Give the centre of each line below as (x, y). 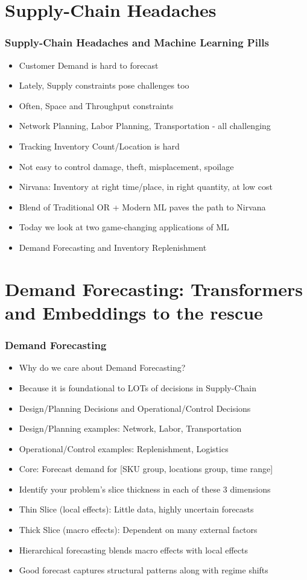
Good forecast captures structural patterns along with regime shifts (144, 570)
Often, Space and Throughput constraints (96, 105)
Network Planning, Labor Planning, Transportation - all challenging (145, 126)
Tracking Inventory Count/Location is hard (99, 146)
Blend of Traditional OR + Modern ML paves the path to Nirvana (142, 206)
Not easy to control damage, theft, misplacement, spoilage (126, 166)
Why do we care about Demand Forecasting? (102, 367)
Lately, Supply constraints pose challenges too (104, 85)
